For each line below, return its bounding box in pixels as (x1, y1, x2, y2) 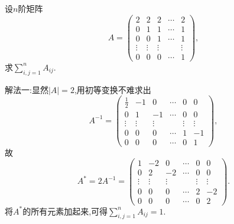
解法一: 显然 (5, 83, 48, 95)
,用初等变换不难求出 (74, 83, 151, 95)
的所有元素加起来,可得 (22, 204, 108, 217)
